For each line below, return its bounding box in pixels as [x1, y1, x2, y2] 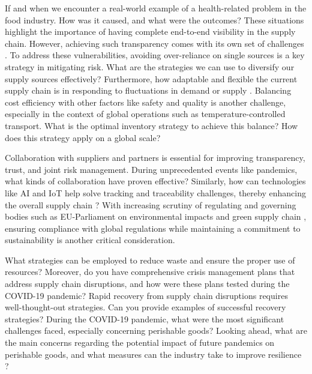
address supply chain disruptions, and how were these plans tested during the [5, 277, 290, 290]
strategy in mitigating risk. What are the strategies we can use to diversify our [5, 60, 295, 73]
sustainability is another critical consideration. [5, 234, 175, 246]
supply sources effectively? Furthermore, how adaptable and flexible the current [5, 72, 298, 85]
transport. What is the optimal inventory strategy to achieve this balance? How [5, 119, 298, 131]
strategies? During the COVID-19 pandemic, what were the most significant [5, 312, 284, 325]
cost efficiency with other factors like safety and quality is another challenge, [5, 95, 286, 108]
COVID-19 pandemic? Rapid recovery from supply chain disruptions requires [5, 289, 288, 301]
